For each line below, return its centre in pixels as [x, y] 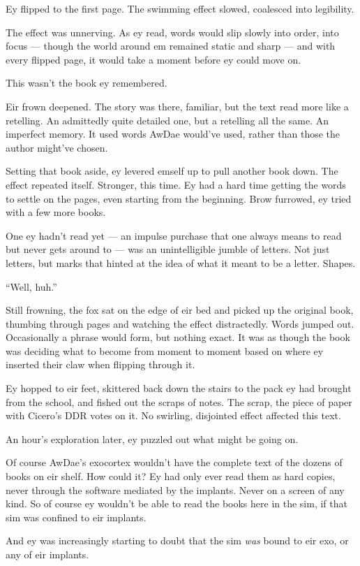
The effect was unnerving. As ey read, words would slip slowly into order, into [172, 32]
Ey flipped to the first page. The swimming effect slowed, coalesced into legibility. [180, 8]
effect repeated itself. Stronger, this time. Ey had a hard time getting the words [176, 184]
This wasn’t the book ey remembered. [87, 83]
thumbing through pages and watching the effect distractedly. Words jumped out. [180, 323]
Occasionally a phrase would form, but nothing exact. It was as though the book [178, 337]
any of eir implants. [47, 554]
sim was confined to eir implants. [76, 517]
